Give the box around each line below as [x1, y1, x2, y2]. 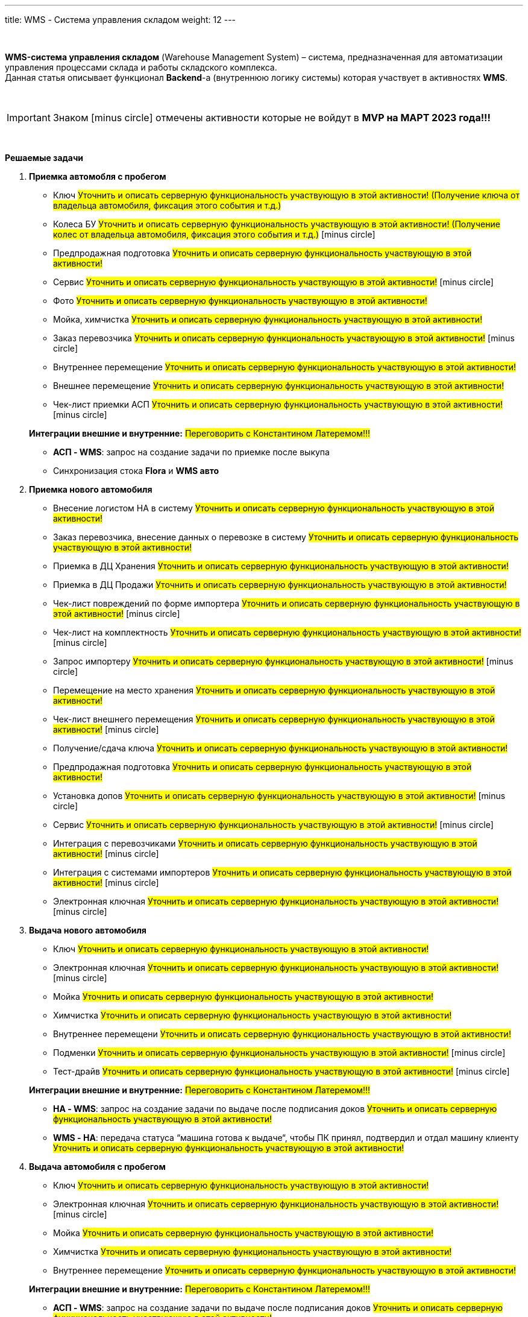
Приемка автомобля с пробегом [29, 171, 166, 182]
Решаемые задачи [5, 153, 84, 163]
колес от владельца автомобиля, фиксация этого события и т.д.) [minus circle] [53, 229, 376, 239]
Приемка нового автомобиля [29, 484, 152, 494]
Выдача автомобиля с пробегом [29, 1161, 166, 1172]
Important [7, 112, 51, 124]
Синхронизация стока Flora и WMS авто [53, 466, 219, 476]
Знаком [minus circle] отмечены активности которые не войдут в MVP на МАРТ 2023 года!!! [52, 112, 491, 124]
